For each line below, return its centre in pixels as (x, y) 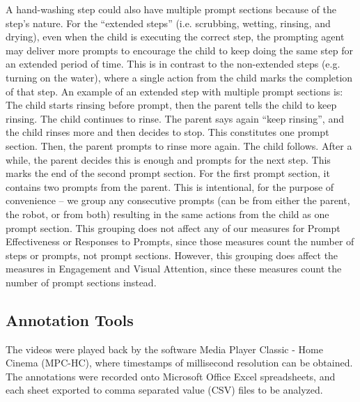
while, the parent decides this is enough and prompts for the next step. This (168, 159)
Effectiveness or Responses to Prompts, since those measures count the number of (180, 241)
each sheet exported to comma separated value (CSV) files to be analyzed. (164, 390)
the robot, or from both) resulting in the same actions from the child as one (167, 214)
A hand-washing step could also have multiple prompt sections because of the (171, 9)
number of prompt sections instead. (81, 282)
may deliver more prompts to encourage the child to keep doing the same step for (179, 50)
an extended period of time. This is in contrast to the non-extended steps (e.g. (173, 64)
